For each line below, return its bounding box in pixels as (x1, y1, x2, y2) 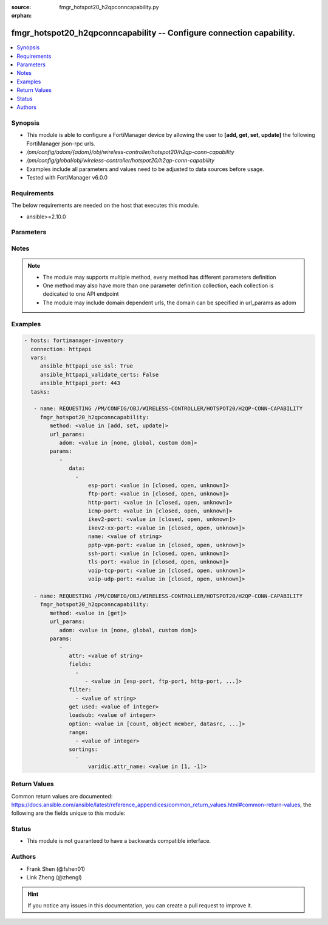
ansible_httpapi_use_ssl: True (39, 363, 134, 369)
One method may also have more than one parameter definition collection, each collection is (43, 282, 274, 289)
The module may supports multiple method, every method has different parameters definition (43, 273, 276, 281)
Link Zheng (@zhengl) (26, 874, 82, 881)
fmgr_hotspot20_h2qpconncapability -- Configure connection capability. (11, 28, 296, 38)
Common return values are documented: (11, 792, 113, 800)
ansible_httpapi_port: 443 (39, 380, 121, 386)
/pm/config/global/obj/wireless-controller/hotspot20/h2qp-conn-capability (26, 157, 215, 164)
